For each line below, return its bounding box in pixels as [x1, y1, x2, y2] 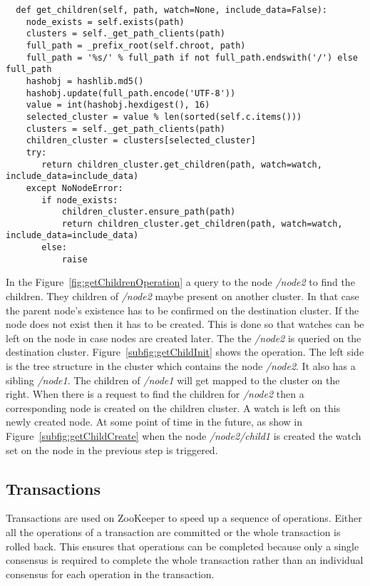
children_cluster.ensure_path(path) [61, 207, 236, 217]
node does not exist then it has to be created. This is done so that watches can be [6, 317, 364, 331]
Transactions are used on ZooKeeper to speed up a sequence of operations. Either [6, 510, 362, 525]
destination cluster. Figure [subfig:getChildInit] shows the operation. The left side [6, 344, 364, 359]
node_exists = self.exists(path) [26, 16, 185, 27]
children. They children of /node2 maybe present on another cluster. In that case [6, 289, 359, 304]
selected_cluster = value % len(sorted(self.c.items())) [26, 111, 302, 122]
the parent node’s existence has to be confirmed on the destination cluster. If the [6, 302, 359, 317]
